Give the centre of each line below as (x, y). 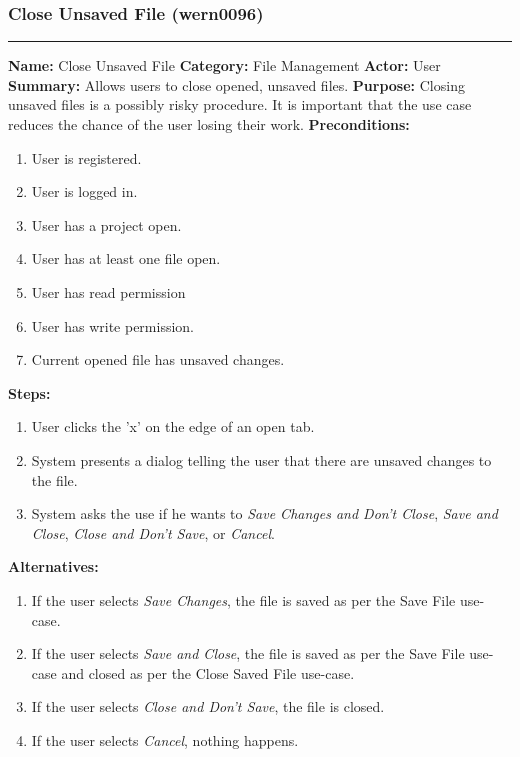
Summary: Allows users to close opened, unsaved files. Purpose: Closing (236, 84)
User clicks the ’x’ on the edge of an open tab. (173, 426)
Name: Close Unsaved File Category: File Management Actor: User (224, 65)
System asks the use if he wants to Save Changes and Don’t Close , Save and (264, 513)
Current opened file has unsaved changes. (158, 359)
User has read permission (108, 291)
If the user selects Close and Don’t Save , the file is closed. (208, 706)
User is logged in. (84, 191)
